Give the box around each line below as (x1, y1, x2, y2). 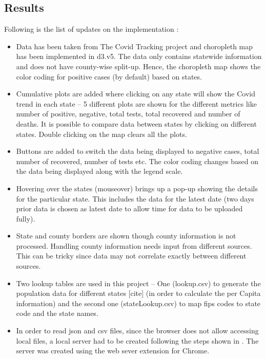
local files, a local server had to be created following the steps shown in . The (16, 335, 259, 346)
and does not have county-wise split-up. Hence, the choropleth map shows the (16, 61, 261, 71)
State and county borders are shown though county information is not (16, 230, 236, 241)
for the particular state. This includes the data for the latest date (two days (16, 193, 254, 204)
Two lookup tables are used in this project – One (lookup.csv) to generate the (16, 277, 261, 288)
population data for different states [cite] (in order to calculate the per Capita (16, 288, 261, 298)
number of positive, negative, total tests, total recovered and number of (16, 108, 240, 119)
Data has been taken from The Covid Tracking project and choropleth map (16, 41, 253, 51)
